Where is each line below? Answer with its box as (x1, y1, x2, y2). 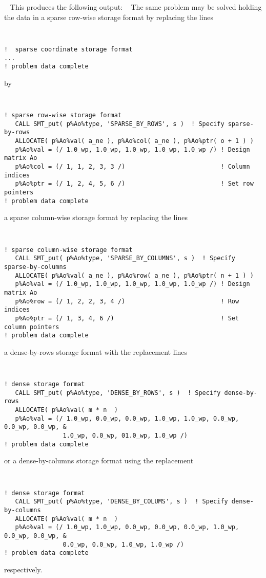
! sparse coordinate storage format (4, 45, 133, 53)
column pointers (4, 323, 59, 331)
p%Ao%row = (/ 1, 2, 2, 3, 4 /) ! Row (15, 297, 239, 305)
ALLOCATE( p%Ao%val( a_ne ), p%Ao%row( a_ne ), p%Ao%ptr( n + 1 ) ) (15, 272, 254, 279)
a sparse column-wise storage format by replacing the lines (4, 212, 188, 223)
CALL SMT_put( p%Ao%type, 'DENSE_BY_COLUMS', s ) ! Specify (15, 498, 228, 505)
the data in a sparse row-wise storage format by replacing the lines (4, 11, 214, 22)
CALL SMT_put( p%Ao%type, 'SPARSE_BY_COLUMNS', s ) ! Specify (15, 255, 236, 262)
